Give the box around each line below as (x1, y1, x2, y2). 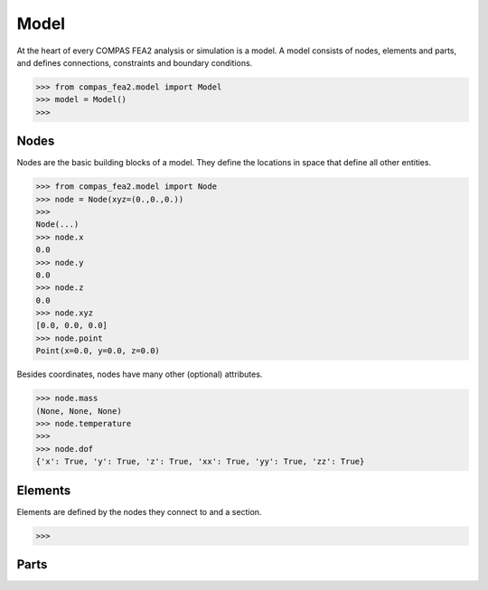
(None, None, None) (35, 406, 122, 416)
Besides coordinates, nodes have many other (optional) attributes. (16, 369, 263, 379)
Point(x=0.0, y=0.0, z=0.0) (35, 346, 160, 356)
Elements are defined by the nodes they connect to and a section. (16, 506, 262, 517)
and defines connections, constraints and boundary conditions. (16, 57, 253, 68)
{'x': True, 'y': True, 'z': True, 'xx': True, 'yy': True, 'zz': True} (35, 456, 365, 467)
